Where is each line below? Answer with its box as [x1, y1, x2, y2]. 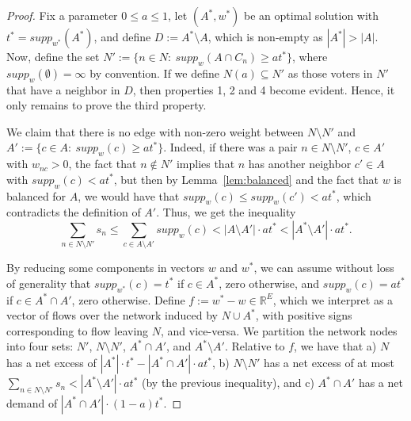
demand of [6, 394, 58, 411]
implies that [176, 155, 235, 172]
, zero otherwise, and [219, 274, 320, 291]
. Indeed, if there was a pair [163, 139, 298, 155]
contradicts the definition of [6, 204, 141, 220]
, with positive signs [255, 307, 352, 323]
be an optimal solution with [244, 7, 379, 23]
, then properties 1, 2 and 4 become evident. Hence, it [132, 81, 395, 98]
